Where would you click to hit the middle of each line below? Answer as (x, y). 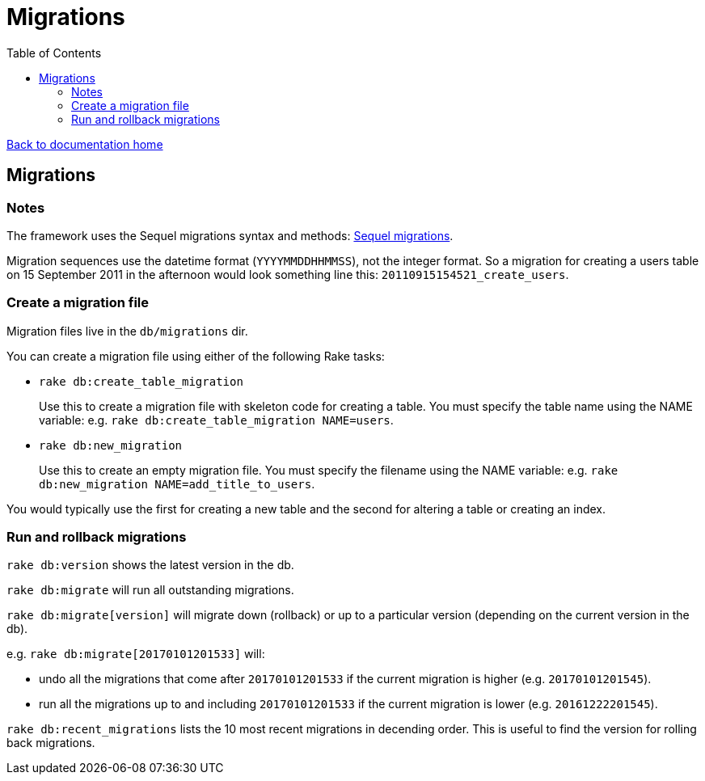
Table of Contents (54, 53)
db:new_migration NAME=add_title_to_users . (177, 483)
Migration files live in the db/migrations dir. (127, 331)
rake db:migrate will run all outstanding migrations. (150, 590)
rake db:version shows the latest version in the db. (150, 565)
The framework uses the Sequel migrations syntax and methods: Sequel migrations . (230, 235)
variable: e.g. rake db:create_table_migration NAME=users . (216, 420)
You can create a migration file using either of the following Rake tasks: (196, 356)
